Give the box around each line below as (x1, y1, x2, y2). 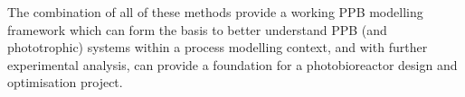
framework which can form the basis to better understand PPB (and (7, 20, 387, 39)
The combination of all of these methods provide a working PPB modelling (7, 3, 423, 21)
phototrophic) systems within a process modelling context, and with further (7, 38, 428, 57)
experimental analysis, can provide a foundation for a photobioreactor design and (7, 55, 458, 74)
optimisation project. (7, 73, 123, 92)
